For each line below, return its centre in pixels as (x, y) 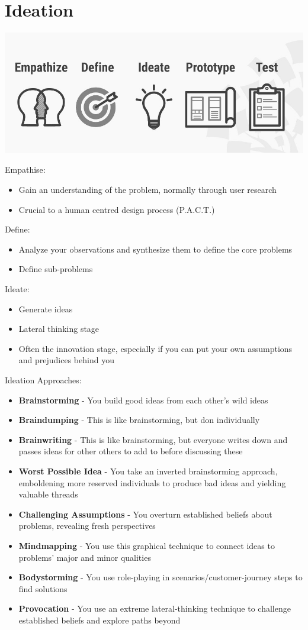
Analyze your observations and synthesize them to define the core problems (155, 249)
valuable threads (48, 494)
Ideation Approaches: (43, 379)
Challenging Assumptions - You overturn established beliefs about (145, 514)
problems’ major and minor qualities (85, 557)
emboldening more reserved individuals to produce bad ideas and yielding (152, 482)
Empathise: (25, 169)
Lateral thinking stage (59, 329)
